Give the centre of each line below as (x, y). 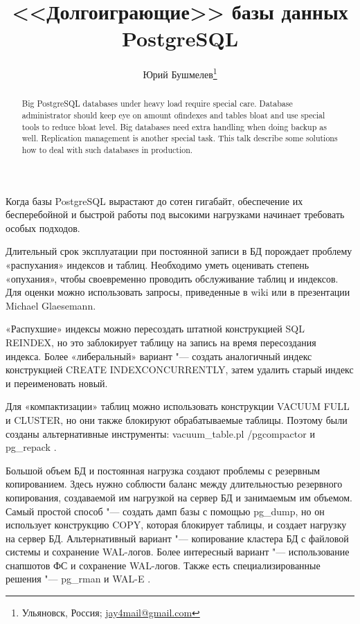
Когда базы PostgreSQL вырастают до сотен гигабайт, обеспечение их (154, 200)
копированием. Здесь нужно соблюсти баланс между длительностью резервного (174, 484)
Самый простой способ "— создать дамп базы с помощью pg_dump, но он (165, 511)
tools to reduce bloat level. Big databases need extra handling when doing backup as (174, 126)
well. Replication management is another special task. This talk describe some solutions (180, 138)
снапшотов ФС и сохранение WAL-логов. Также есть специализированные (163, 565)
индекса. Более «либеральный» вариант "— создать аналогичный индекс (159, 356)
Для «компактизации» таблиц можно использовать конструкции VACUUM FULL (178, 406)
